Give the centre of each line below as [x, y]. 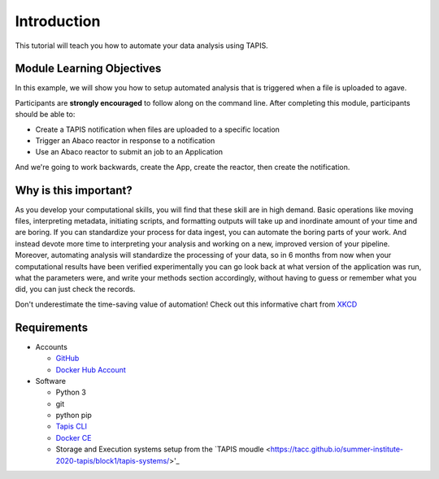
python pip [74, 416]
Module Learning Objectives [88, 69]
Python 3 [71, 392]
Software [51, 381]
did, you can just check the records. [75, 290]
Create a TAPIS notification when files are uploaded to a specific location [158, 129]
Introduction [58, 21]
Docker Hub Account [91, 369]
